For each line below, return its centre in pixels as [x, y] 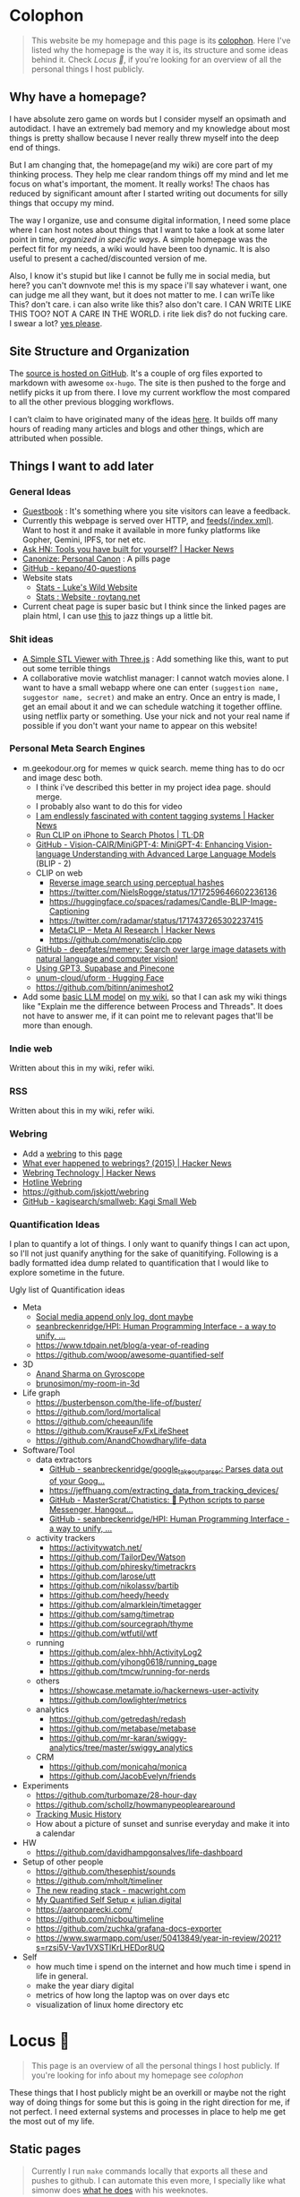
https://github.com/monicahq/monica [118, 1766]
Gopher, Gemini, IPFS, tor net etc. [84, 540]
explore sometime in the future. [67, 1273]
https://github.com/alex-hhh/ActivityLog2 [125, 1652]
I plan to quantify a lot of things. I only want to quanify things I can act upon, [150, 1244]
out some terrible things [66, 668]
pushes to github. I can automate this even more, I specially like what [159, 2180]
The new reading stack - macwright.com [111, 1890]
